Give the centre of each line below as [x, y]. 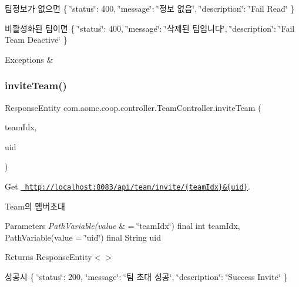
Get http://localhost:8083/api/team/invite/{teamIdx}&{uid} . [127, 186]
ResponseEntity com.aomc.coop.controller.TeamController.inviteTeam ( [133, 107]
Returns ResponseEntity [48, 257]
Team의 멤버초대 [35, 206]
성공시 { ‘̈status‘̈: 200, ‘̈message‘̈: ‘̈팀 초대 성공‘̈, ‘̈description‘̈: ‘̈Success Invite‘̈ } [146, 276]
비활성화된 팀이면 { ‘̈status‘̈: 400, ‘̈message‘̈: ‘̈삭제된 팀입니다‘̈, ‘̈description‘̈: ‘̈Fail [150, 28]
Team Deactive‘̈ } [36, 40]
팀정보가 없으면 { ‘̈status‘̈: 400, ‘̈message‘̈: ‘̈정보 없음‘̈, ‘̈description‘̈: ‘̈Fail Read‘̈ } [150, 8]
